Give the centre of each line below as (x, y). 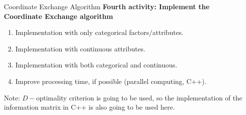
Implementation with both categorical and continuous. (96, 65)
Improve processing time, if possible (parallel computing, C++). (111, 81)
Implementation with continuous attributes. (80, 48)
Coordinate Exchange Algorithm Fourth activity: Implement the (107, 6)
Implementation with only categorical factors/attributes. (99, 32)
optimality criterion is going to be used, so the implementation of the (139, 97)
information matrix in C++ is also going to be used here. (89, 107)
